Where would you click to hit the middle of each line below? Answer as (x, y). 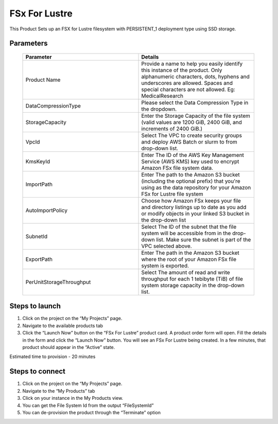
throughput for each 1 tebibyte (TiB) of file (192, 279)
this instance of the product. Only (182, 70)
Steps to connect (37, 371)
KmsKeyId (38, 161)
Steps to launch (35, 306)
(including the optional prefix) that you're (191, 181)
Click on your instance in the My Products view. (73, 398)
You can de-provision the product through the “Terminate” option (91, 412)
